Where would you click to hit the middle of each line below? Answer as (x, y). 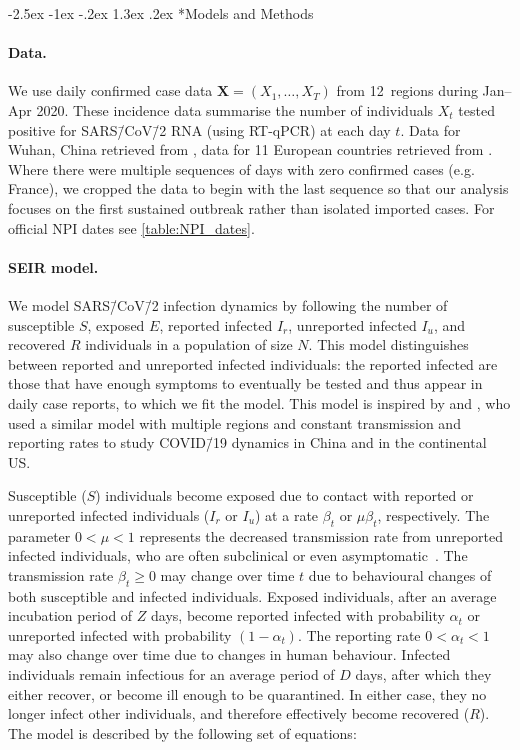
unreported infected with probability (120, 634)
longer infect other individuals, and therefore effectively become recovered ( (239, 713)
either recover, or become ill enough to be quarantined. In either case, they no (247, 693)
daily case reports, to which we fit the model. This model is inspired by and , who (259, 402)
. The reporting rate (359, 634)
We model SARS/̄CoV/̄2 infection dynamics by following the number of (228, 304)
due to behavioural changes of (400, 574)
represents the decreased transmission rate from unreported (321, 535)
